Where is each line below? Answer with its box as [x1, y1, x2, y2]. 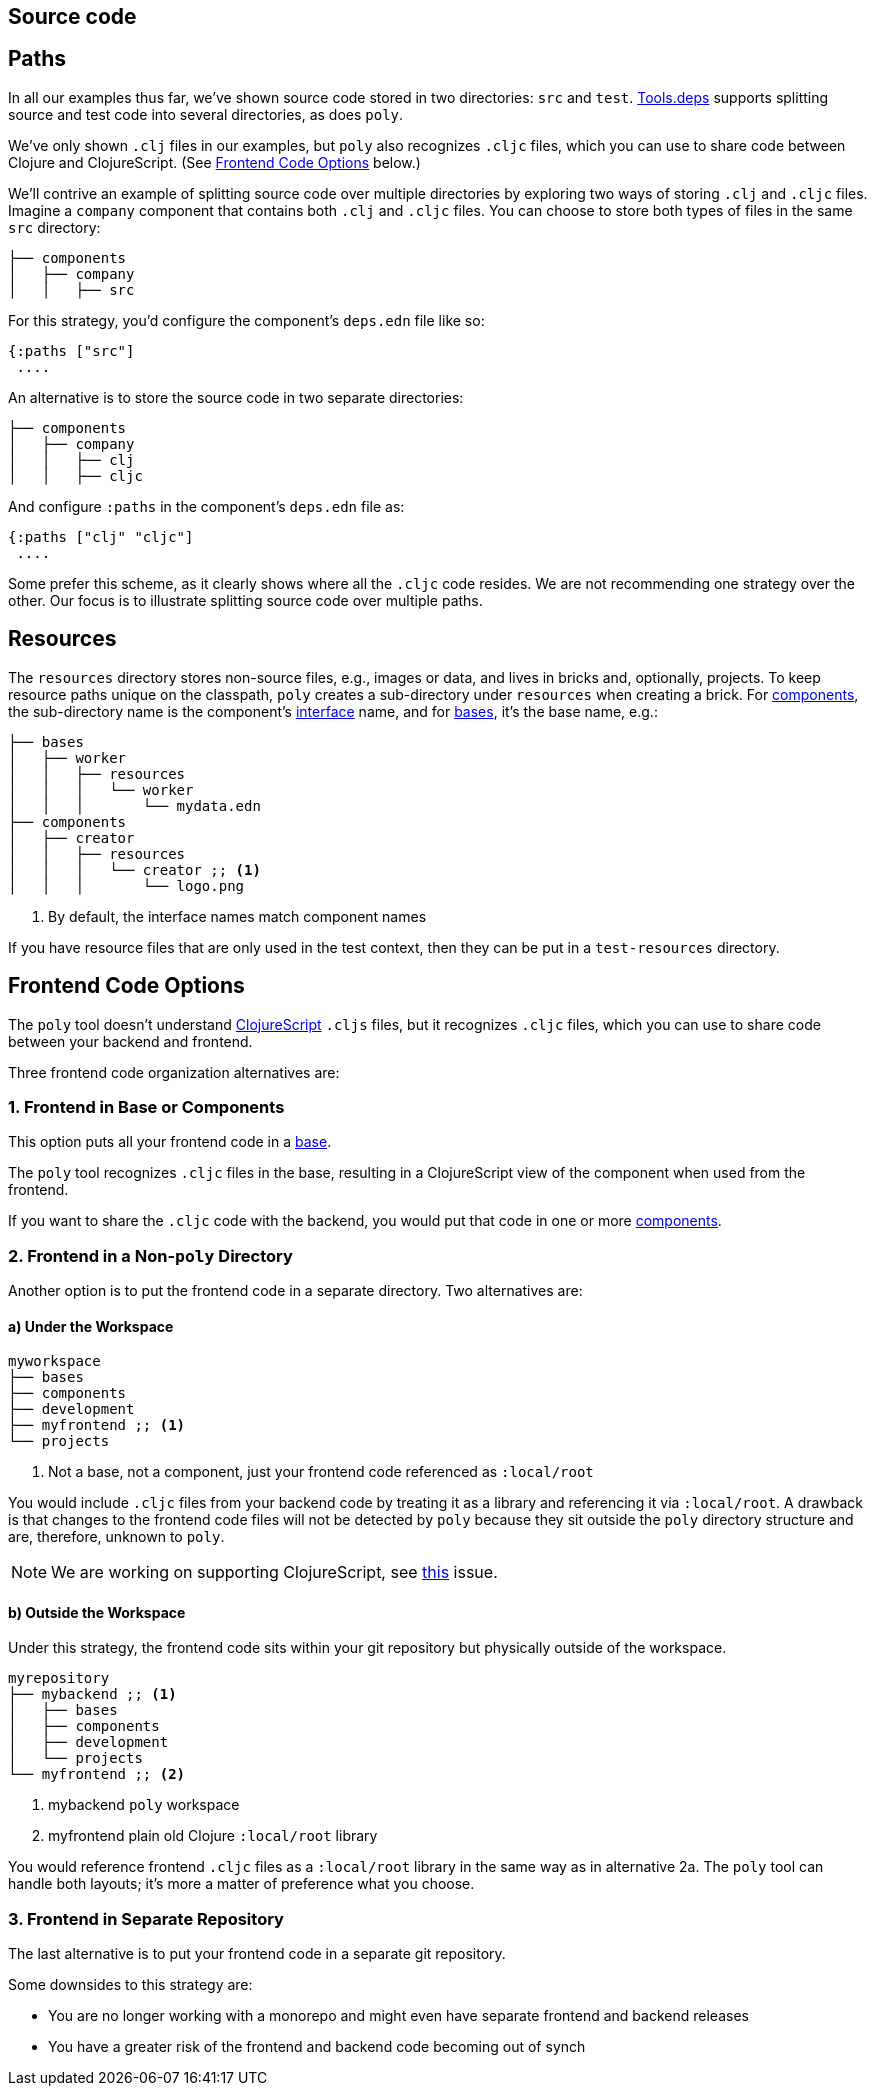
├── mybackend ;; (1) [8, 1686, 177, 1703]
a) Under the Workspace [8, 1317, 174, 1335]
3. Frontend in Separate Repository [8, 1908, 284, 1929]
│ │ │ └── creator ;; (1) [8, 861, 261, 878]
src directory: [8, 218, 101, 236]
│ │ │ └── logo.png [8, 877, 245, 894]
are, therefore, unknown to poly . [8, 1528, 225, 1546]
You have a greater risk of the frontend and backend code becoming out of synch [48, 2038, 586, 2056]
